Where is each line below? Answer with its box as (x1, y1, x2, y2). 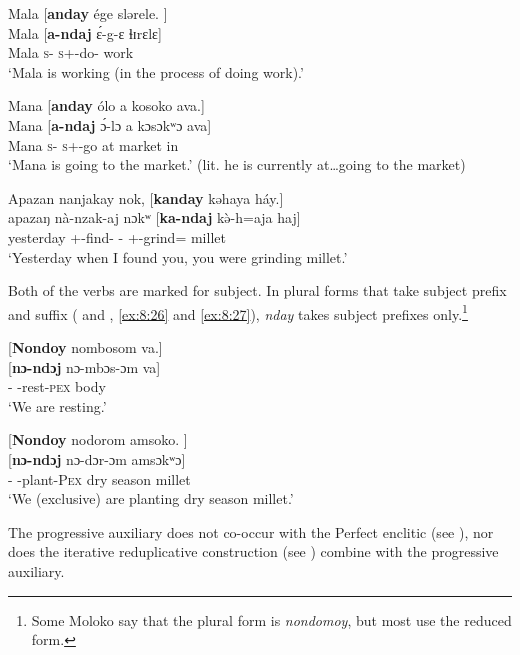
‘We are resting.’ (8, 395, 107, 416)
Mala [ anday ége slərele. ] (8, 3, 168, 23)
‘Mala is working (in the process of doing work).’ (8, 61, 304, 82)
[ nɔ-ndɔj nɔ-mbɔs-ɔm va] (8, 356, 161, 377)
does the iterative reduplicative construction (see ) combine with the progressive (8, 541, 499, 562)
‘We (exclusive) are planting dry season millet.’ (8, 488, 294, 509)
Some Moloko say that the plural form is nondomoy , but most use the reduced (31, 609, 512, 630)
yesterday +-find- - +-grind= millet (8, 226, 226, 247)
